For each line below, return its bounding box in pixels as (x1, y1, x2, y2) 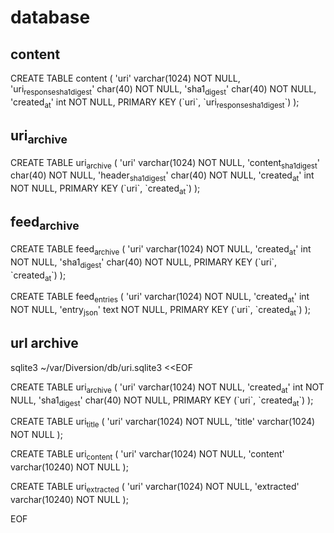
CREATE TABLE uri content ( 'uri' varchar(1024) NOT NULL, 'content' (10, 448, 285, 462)
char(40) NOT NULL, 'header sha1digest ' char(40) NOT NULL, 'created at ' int (10, 169, 315, 184)
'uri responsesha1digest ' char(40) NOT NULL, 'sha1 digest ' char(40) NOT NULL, (10, 83, 317, 97)
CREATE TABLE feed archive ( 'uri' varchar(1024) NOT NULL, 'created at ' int (10, 242, 312, 257)
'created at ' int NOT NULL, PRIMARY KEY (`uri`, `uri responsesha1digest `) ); (10, 96, 300, 110)
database (10, 6, 91, 29)
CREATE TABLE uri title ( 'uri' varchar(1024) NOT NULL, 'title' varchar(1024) (10, 416, 316, 430)
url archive (10, 335, 79, 352)
